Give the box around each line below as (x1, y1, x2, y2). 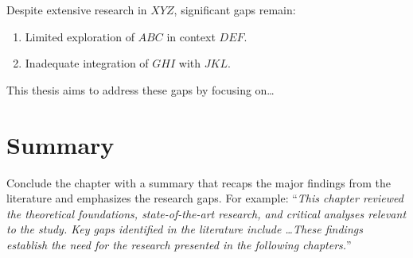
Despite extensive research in (6, 2, 147, 17)
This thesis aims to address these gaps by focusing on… (6, 81, 275, 98)
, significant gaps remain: (173, 2, 296, 17)
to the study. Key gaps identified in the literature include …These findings (6, 221, 363, 237)
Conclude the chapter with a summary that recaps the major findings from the (6, 174, 392, 191)
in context (166, 28, 216, 44)
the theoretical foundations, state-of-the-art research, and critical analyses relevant (6, 205, 407, 221)
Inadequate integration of (25, 55, 149, 71)
